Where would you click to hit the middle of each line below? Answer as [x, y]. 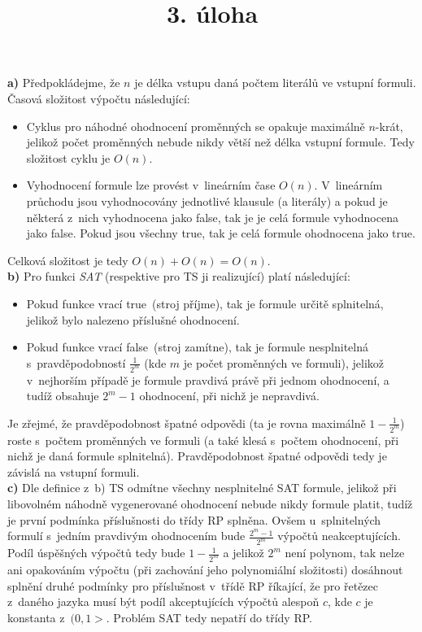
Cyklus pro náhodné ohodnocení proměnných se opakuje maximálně [196, 126]
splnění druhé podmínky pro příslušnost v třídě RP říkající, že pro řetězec [193, 585]
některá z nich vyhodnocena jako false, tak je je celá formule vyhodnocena [212, 217]
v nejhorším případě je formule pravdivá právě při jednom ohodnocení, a [208, 379]
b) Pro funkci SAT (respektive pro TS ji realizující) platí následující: [179, 276]
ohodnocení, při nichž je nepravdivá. [229, 396]
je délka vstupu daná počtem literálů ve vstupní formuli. [275, 83]
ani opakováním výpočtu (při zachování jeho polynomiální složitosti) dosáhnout [205, 569]
